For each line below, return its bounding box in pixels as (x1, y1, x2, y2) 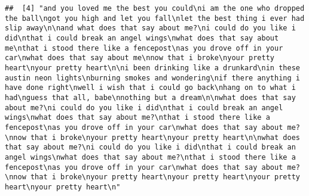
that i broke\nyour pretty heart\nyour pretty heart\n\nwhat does (30, 133, 300, 142)
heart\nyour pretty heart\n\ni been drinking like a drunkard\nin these (5, 63, 300, 72)
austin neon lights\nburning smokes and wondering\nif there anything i (5, 73, 300, 82)
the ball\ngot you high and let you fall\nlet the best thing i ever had (5, 14, 305, 23)
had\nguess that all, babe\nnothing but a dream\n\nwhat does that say (5, 93, 296, 102)
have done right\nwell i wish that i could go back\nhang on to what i (5, 83, 296, 92)
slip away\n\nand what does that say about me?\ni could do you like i (5, 24, 296, 33)
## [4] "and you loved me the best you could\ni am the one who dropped (5, 4, 305, 13)
